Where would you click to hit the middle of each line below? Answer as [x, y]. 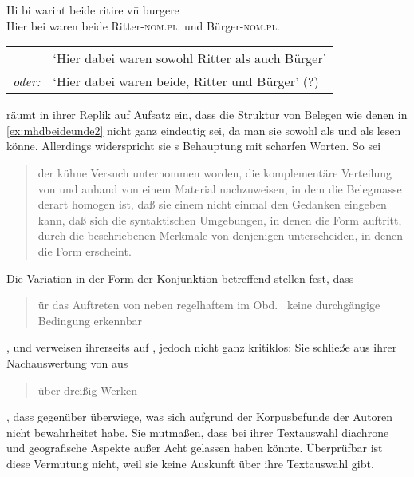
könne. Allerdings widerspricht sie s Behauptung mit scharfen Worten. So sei [194, 146]
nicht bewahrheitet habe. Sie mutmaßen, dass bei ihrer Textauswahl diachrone [198, 432]
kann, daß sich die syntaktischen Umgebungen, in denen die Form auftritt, [220, 219]
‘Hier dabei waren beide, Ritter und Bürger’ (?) [186, 81]
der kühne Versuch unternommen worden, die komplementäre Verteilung [215, 172]
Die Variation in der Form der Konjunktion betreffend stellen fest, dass [180, 278]
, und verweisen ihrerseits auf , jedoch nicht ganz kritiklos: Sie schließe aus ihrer [202, 347]
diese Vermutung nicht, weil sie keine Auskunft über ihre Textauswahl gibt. [190, 463]
